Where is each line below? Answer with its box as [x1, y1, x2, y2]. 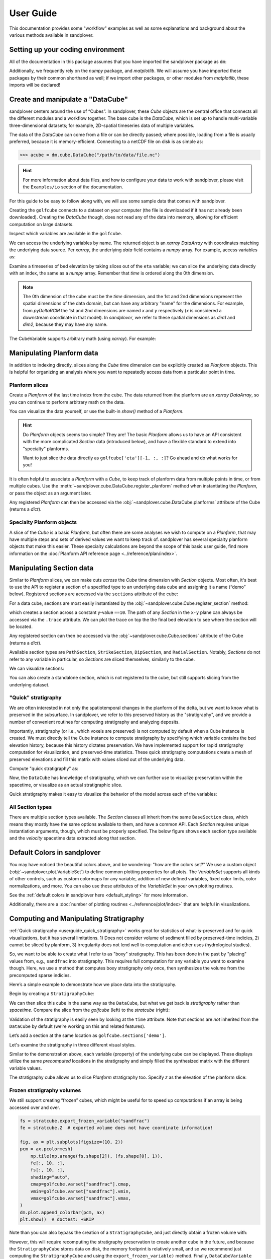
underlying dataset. [9, 681, 50, 687]
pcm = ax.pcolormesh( [20, 1146, 73, 1152]
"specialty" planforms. [23, 446, 70, 452]
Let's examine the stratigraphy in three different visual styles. [9, 1041, 136, 1047]
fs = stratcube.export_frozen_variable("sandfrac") [20, 1118, 150, 1124]
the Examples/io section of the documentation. [23, 184, 123, 190]
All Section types [9, 803, 52, 810]
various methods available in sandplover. [9, 32, 94, 38]
